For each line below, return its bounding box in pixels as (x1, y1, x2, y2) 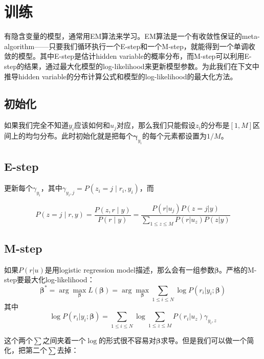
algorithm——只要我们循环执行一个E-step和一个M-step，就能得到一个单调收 (4, 40, 255, 51)
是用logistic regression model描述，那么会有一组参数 (45, 264, 214, 275)
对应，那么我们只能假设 (116, 120, 195, 130)
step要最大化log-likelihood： (4, 274, 95, 285)
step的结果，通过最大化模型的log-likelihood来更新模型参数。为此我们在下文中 (4, 60, 259, 71)
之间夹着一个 (42, 334, 86, 345)
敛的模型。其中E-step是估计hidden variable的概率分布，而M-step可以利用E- (4, 51, 252, 61)
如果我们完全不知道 (4, 120, 69, 130)
